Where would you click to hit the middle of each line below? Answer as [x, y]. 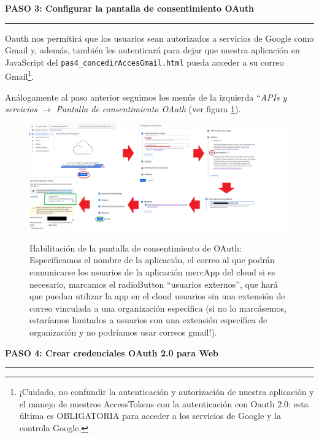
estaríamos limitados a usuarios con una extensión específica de [148, 320]
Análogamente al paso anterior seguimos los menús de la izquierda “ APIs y [146, 97]
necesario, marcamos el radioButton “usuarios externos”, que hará [154, 284]
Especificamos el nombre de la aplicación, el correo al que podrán [152, 260]
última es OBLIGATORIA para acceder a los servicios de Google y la [150, 416]
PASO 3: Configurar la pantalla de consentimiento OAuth [129, 8]
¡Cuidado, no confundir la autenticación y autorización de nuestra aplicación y [167, 392]
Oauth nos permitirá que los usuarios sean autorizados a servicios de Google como [159, 38]
